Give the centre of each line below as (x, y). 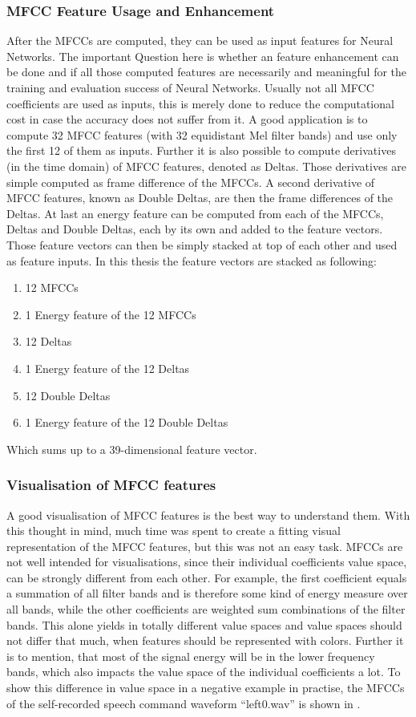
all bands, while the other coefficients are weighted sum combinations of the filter (206, 609)
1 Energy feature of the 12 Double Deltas (127, 422)
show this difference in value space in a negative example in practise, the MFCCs (206, 688)
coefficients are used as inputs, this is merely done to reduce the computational (200, 103)
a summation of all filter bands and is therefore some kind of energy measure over (207, 593)
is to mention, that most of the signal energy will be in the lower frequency (191, 656)
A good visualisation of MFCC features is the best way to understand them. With (208, 514)
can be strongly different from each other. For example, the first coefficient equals (207, 577)
